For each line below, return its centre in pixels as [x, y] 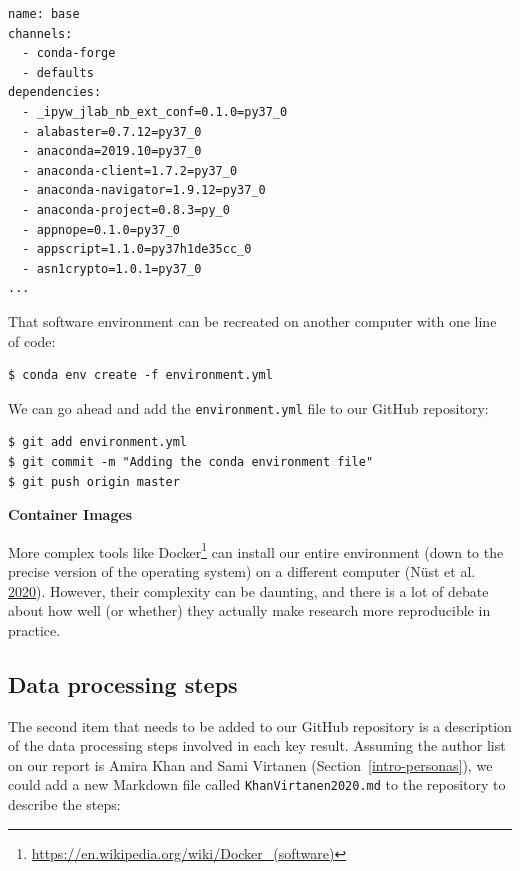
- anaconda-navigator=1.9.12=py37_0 [144, 190]
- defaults [58, 72]
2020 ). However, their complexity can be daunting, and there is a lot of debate [248, 590]
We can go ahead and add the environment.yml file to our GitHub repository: [248, 407]
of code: [32, 340]
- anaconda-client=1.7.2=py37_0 [130, 170]
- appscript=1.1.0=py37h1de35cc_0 [137, 249]
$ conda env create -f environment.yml [140, 375]
